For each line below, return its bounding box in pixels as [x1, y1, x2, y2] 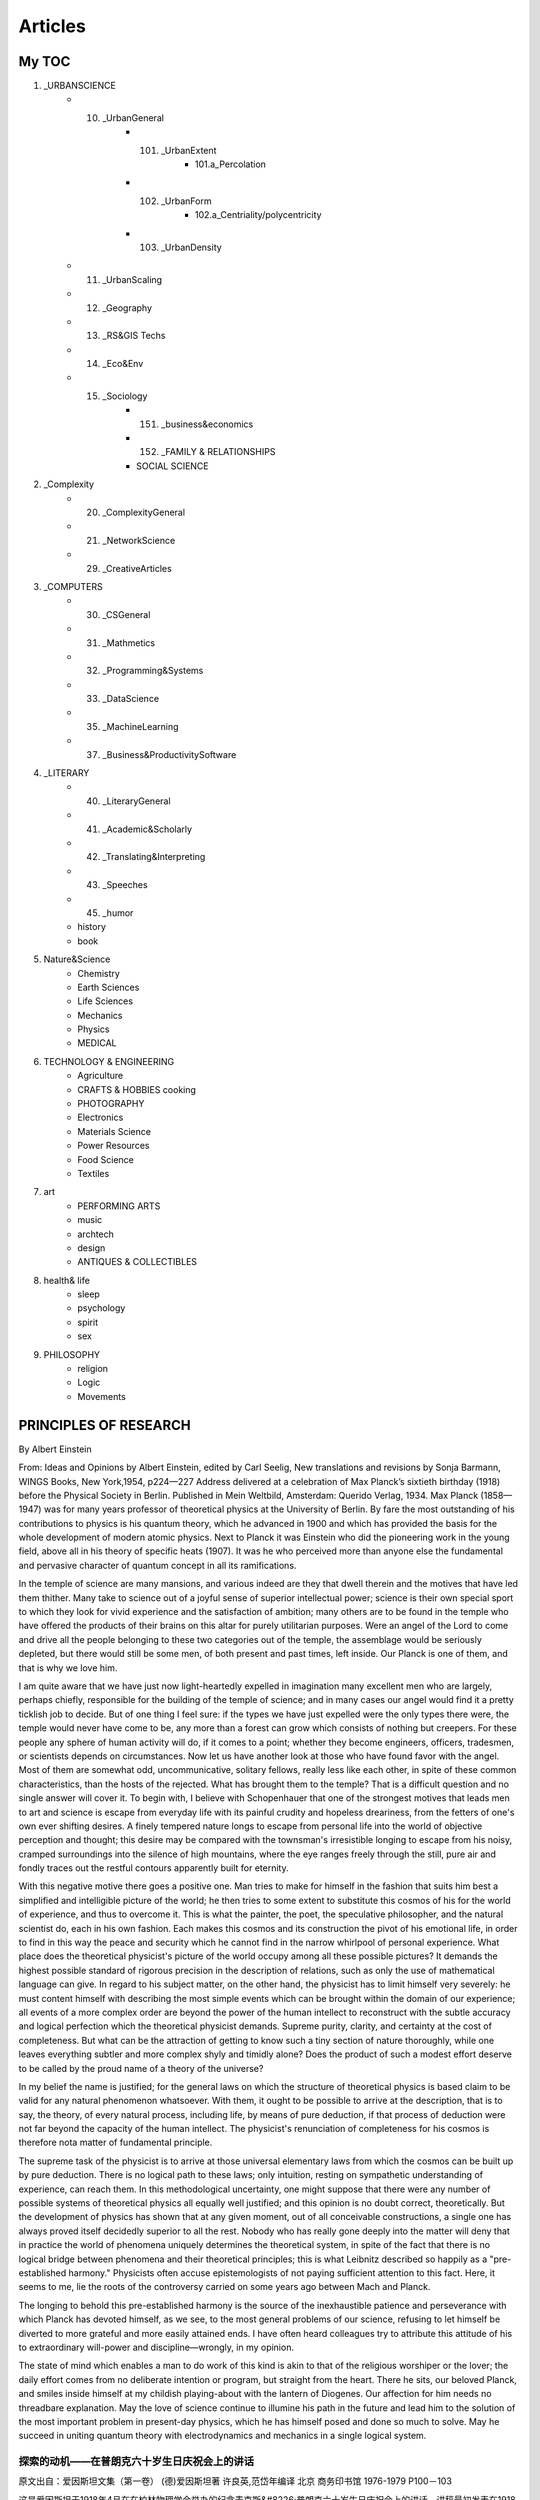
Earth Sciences [77, 981, 140, 993]
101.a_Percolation [195, 158, 267, 170]
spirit [77, 1316, 99, 1328]
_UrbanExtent [161, 144, 217, 156]
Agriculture [77, 1070, 124, 1082]
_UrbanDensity [161, 241, 222, 253]
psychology [77, 1302, 126, 1314]
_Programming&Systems [102, 665, 204, 677]
